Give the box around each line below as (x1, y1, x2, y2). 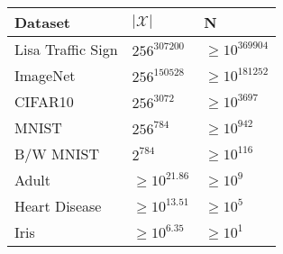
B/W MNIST (14, 143, 100, 164)
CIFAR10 (14, 91, 74, 112)
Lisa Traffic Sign (14, 39, 118, 59)
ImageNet (14, 65, 76, 86)
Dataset (14, 12, 71, 32)
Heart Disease (14, 195, 102, 216)
